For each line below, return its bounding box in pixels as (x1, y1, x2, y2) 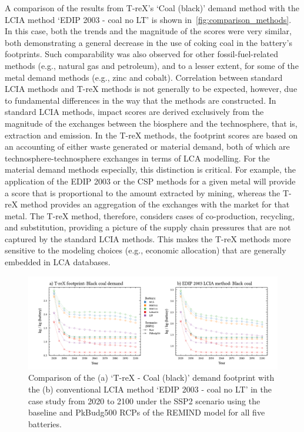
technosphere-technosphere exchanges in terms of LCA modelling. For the (5, 151, 270, 164)
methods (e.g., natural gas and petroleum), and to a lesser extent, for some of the (5, 59, 299, 71)
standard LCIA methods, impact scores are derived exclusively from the (5, 105, 264, 118)
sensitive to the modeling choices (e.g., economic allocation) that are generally (5, 244, 286, 256)
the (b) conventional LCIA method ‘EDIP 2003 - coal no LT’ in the (28, 383, 272, 395)
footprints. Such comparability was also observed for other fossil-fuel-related (5, 48, 279, 60)
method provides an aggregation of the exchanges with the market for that (20, 198, 290, 210)
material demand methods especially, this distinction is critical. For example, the (5, 163, 296, 176)
